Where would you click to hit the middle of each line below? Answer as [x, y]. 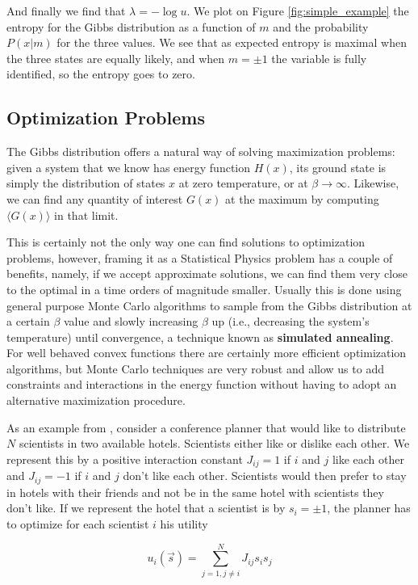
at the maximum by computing [302, 198]
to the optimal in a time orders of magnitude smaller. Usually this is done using [204, 289]
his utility [184, 523]
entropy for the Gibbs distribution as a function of [131, 26]
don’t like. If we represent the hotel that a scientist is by [146, 508]
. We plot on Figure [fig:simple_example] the [298, 11]
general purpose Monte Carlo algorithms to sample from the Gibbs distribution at [209, 305]
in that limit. [86, 215]
